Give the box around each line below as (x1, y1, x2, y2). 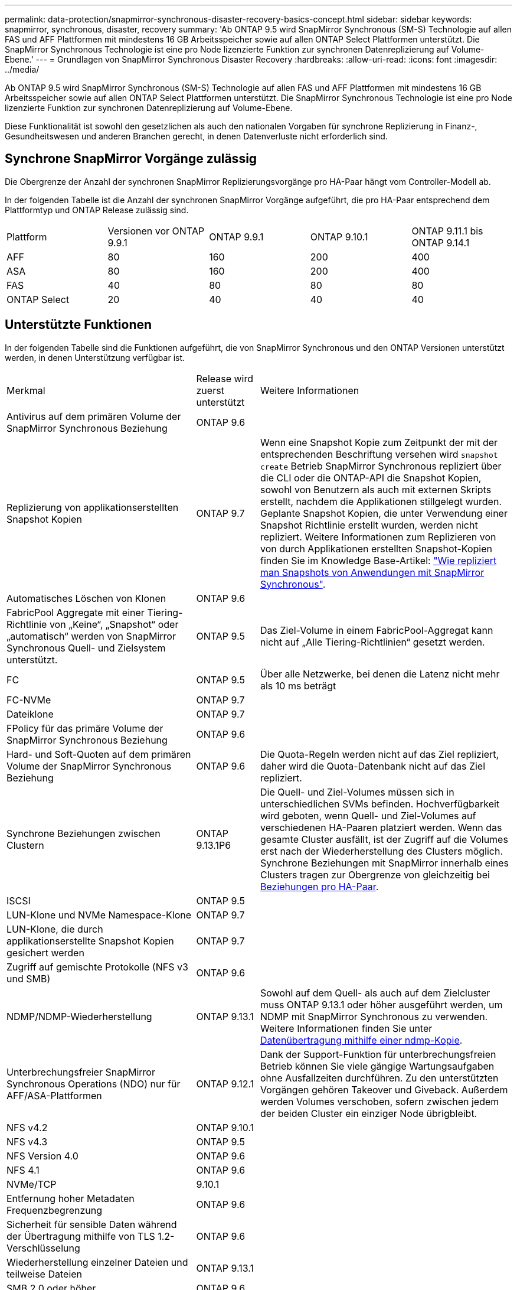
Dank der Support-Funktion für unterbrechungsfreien (260, 1048, 496, 1060)
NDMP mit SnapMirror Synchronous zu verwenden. (260, 1010, 488, 1022)
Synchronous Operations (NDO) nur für (6, 1077, 181, 1090)
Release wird (196, 372, 254, 385)
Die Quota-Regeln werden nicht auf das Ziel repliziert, (260, 748, 499, 760)
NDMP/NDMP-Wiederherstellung (6, 1010, 152, 1022)
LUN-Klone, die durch (6, 923, 103, 935)
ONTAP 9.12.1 (196, 1077, 254, 1090)
